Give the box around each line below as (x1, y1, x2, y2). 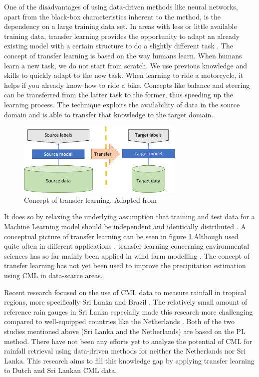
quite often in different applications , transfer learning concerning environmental (4, 241, 250, 251)
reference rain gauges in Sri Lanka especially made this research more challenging (4, 306, 253, 317)
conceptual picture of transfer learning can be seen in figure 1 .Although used (4, 231, 239, 241)
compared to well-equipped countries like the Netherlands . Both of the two (4, 316, 235, 327)
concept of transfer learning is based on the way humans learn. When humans (4, 50, 242, 60)
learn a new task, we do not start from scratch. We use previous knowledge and (4, 60, 248, 70)
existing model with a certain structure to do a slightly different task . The (4, 40, 233, 51)
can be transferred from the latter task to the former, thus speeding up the (4, 89, 234, 100)
